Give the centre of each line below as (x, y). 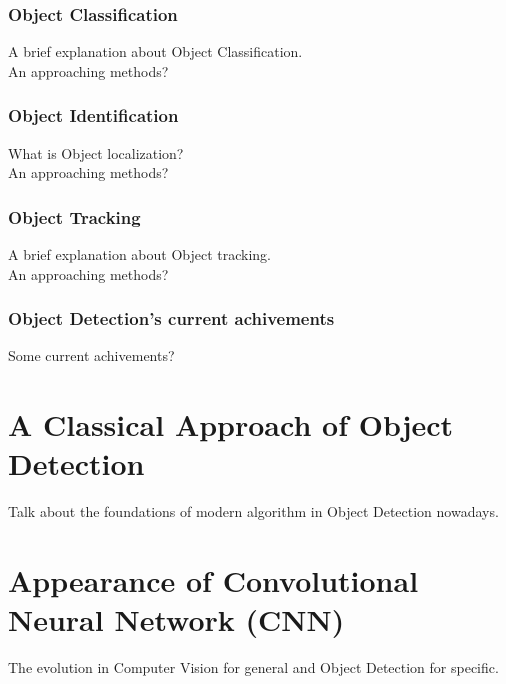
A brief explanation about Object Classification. (155, 51)
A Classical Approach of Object (231, 424)
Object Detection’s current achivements (171, 318)
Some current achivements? (91, 355)
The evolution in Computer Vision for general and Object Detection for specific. (253, 667)
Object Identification (93, 115)
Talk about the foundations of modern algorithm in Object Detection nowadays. (253, 511)
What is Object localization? (96, 152)
